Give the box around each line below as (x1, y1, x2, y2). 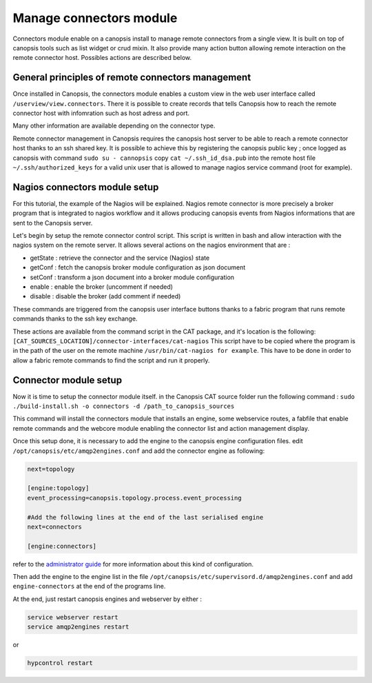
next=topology (27, 465, 75, 473)
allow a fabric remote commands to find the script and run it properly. (12, 356, 210, 365)
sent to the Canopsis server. (12, 218, 93, 227)
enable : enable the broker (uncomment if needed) (30, 283, 174, 291)
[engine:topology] (27, 485, 90, 492)
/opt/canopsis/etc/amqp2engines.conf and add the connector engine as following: (12, 447, 265, 455)
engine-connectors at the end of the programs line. (12, 582, 166, 591)
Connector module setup (12, 374, 123, 386)
